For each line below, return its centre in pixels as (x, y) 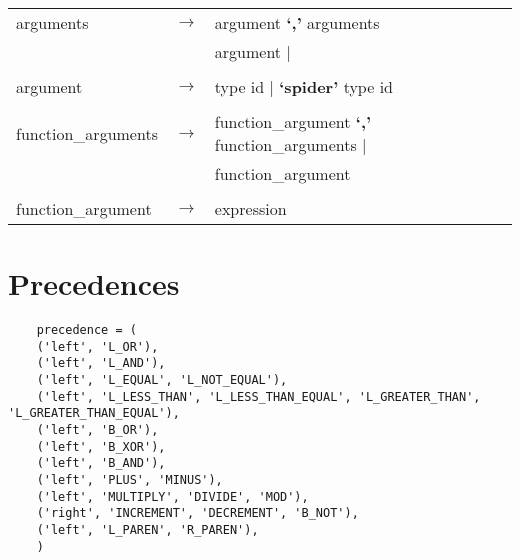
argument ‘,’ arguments (297, 22)
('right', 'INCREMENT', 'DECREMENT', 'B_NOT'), (197, 513)
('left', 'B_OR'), (97, 430)
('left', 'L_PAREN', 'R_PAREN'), (147, 530)
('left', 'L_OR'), (97, 346)
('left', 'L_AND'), (101, 363)
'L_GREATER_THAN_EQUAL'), (94, 413)
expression (250, 208)
